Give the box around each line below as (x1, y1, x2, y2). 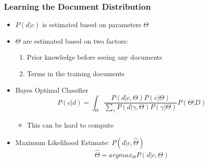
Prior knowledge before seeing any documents (27, 52, 162, 62)
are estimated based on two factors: (23, 35, 128, 46)
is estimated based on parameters (42, 19, 142, 30)
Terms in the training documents (27, 68, 125, 78)
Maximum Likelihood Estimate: (15, 137, 110, 147)
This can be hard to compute (27, 120, 114, 130)
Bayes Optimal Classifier (15, 84, 89, 95)
